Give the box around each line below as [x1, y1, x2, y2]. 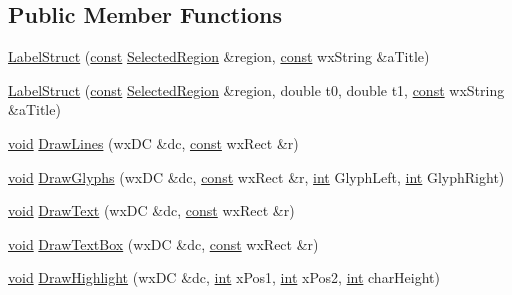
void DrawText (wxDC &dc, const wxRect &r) [8, 200, 295, 221]
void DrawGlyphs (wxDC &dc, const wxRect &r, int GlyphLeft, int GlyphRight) [8, 166, 505, 187]
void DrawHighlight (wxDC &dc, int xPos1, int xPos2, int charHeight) [8, 267, 441, 288]
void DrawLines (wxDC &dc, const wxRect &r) [8, 132, 299, 153]
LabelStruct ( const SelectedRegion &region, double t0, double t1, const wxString [8, 79, 505, 100]
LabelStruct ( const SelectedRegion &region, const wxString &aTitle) [8, 46, 430, 67]
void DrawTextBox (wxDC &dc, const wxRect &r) [8, 233, 319, 254]
